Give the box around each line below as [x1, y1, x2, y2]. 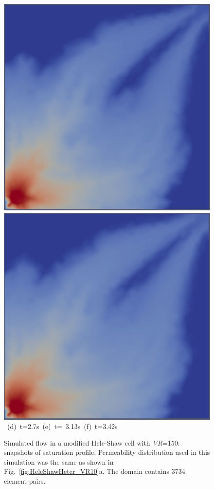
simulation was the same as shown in [4, 456, 114, 467]
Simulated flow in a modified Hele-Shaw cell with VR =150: [4, 437, 180, 448]
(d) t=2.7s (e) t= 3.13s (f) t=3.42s [7, 421, 118, 431]
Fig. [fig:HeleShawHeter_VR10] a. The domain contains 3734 [4, 466, 185, 476]
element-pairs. [4, 476, 46, 486]
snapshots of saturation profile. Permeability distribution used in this [4, 447, 210, 457]
